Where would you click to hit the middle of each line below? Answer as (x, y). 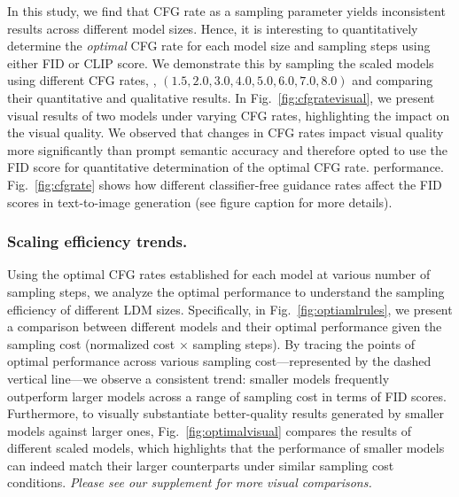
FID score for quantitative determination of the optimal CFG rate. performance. (226, 167)
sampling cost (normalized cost (91, 343)
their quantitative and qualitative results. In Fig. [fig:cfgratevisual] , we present (221, 97)
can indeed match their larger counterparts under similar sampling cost (201, 465)
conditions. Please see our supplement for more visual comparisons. (190, 482)
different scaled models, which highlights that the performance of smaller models (226, 448)
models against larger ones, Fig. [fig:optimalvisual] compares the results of (209, 430)
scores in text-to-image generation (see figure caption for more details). (200, 202)
